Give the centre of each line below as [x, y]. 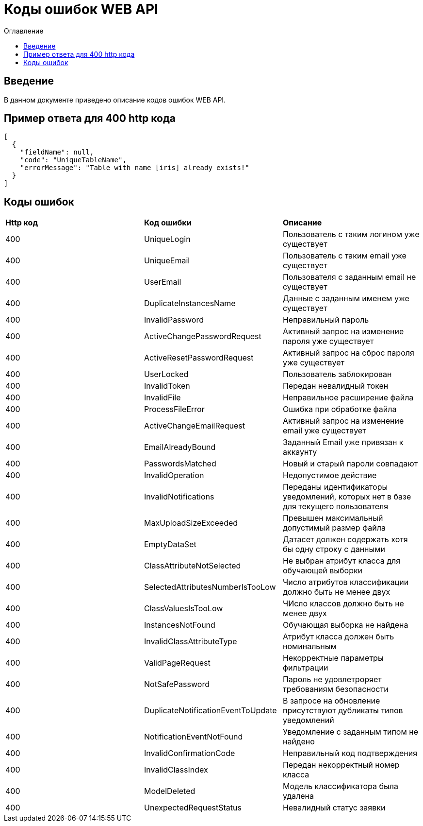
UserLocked [166, 374]
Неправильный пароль [326, 320]
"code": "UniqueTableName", [73, 160]
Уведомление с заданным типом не [350, 732]
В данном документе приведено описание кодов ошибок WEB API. [115, 100]
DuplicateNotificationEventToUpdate [210, 711]
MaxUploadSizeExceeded [191, 523]
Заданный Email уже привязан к [343, 442]
